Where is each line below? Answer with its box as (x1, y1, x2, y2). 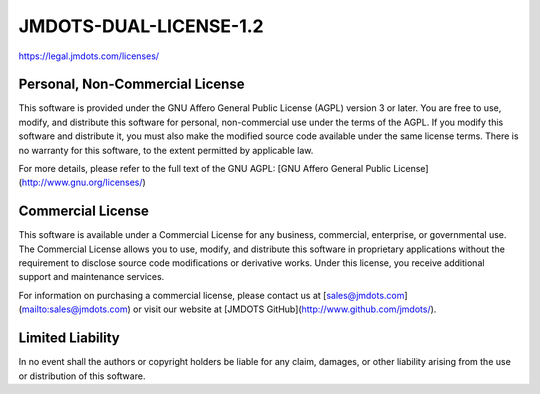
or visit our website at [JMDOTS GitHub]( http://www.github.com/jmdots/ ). (132, 303, 437, 315)
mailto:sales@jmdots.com (21, 303, 128, 315)
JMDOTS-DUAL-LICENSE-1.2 (18, 15, 264, 37)
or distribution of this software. (18, 370, 146, 382)
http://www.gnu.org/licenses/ (21, 176, 144, 189)
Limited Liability (18, 330, 120, 347)
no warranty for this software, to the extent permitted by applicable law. (18, 144, 314, 156)
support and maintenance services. (18, 271, 165, 283)
